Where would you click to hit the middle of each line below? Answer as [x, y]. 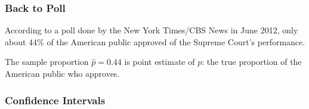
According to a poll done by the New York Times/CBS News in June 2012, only [152, 30]
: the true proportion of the [252, 62]
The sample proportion [47, 62]
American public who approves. [62, 73]
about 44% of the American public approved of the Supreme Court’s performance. [155, 41]
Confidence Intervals [55, 100]
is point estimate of [160, 62]
